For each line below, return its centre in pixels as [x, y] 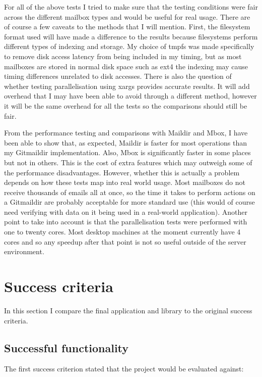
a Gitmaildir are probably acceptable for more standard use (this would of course [129, 202]
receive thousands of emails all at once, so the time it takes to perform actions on [130, 192]
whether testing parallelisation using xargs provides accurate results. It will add [127, 86]
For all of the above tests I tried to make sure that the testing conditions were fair [131, 7]
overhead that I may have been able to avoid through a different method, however [130, 96]
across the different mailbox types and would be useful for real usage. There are [127, 16]
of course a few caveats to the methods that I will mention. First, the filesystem [127, 27]
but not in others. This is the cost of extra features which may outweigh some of [128, 162]
